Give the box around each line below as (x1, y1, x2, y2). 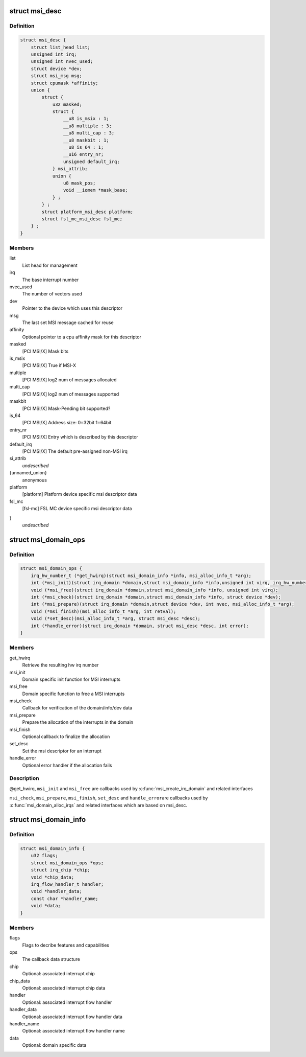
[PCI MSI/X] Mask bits (22, 348, 69, 354)
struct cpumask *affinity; (31, 80, 99, 86)
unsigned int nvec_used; (31, 59, 93, 64)
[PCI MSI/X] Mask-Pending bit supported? (22, 405, 111, 411)
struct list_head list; (31, 44, 90, 50)
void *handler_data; (31, 888, 83, 894)
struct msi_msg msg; (31, 73, 83, 79)
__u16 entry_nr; (63, 151, 104, 157)
